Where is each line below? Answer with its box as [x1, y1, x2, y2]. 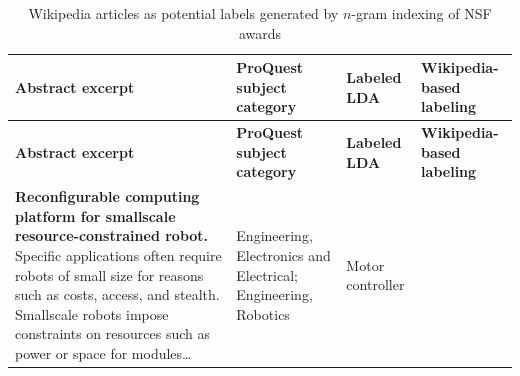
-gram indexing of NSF [351, 3, 492, 23]
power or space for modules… [15, 343, 192, 363]
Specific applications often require [15, 245, 222, 266]
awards [238, 22, 282, 43]
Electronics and [236, 245, 331, 266]
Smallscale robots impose [15, 303, 169, 324]
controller [346, 274, 405, 295]
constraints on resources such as [15, 323, 210, 344]
